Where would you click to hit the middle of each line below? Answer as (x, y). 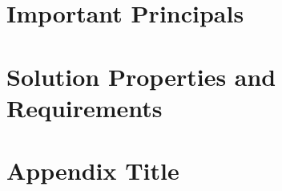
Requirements (85, 107)
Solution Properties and (141, 76)
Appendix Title (93, 171)
